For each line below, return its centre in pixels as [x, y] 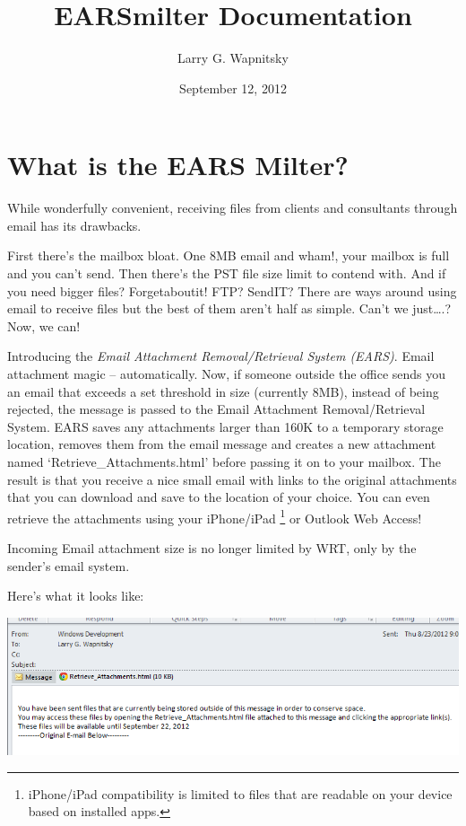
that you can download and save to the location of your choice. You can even [219, 497]
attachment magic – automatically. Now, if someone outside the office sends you [227, 373]
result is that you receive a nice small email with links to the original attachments [232, 479]
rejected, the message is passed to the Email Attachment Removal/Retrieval [216, 409]
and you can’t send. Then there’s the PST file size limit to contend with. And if [227, 273]
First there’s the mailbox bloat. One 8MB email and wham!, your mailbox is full [229, 255]
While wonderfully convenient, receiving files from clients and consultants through [233, 208]
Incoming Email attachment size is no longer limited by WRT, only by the [212, 548]
